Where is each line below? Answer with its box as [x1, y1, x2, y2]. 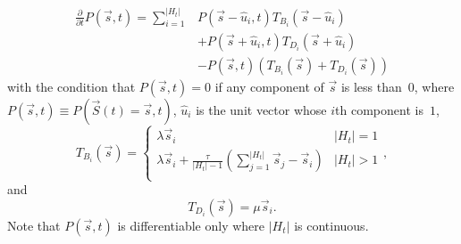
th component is [335, 100, 423, 118]
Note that [7, 216, 61, 234]
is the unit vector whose [196, 100, 327, 118]
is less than [340, 77, 402, 95]
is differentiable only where [117, 216, 265, 234]
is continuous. [294, 216, 369, 234]
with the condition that [7, 77, 136, 95]
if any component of [214, 77, 324, 95]
